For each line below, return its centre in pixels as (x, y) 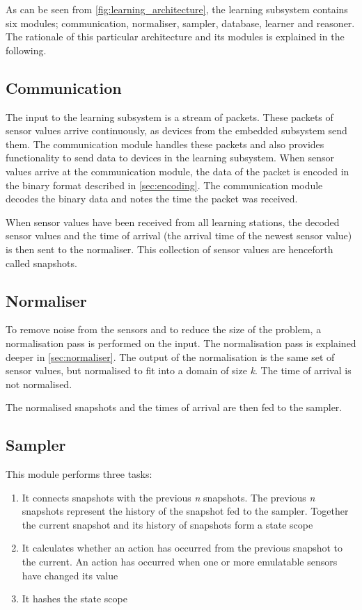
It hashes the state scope (74, 599)
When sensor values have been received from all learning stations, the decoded (173, 222)
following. (26, 50)
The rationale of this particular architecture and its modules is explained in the (175, 37)
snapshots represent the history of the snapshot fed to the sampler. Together (185, 511)
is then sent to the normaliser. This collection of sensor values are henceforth (170, 249)
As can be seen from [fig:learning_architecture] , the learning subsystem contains (177, 9)
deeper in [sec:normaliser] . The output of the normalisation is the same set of (170, 356)
